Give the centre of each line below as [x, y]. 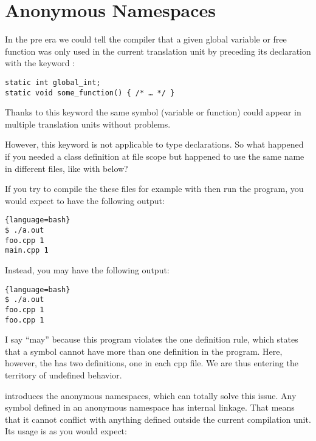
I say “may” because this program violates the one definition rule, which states [152, 339]
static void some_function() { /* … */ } [90, 93]
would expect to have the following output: [85, 200]
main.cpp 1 [27, 251]
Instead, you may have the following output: [87, 270]
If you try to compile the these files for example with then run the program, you [154, 189]
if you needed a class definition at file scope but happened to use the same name [155, 156]
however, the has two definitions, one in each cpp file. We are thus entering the [152, 363]
